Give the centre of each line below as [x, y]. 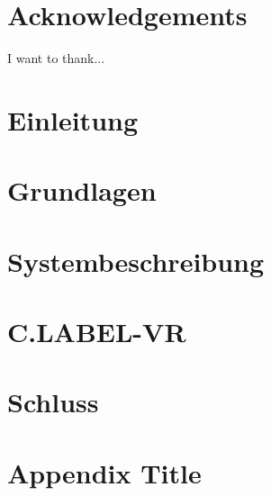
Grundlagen [82, 190]
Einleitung [73, 119]
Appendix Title [104, 472]
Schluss [53, 402]
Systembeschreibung [136, 261]
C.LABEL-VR [97, 332]
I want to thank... [56, 58]
